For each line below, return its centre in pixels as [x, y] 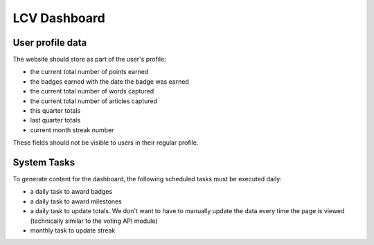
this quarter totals [55, 111]
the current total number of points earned [89, 72]
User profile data [50, 43]
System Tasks [44, 162]
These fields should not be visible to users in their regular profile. [106, 143]
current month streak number [72, 130]
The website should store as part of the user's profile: [89, 60]
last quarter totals [55, 120]
